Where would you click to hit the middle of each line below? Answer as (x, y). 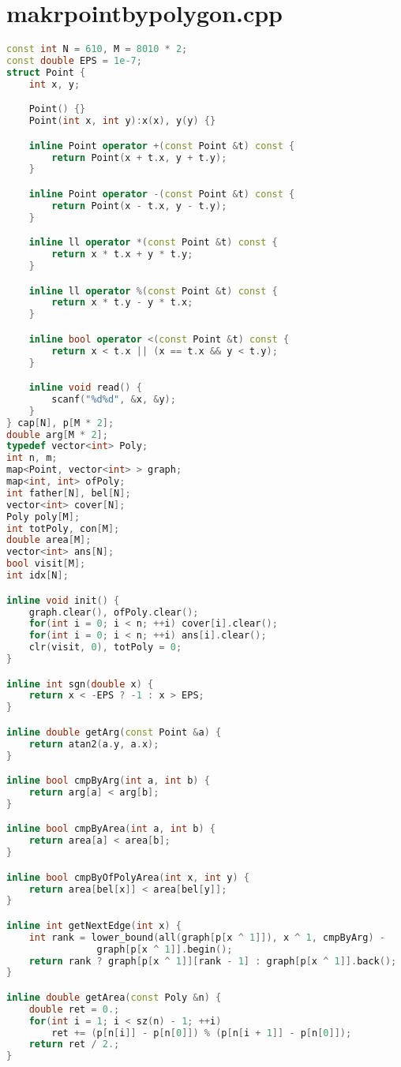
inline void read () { (85, 388)
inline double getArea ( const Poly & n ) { (114, 997)
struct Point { (46, 72)
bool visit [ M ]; (46, 564)
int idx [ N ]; (37, 576)
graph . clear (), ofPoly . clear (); (114, 612)
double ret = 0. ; (74, 1009)
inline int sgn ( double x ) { (80, 684)
